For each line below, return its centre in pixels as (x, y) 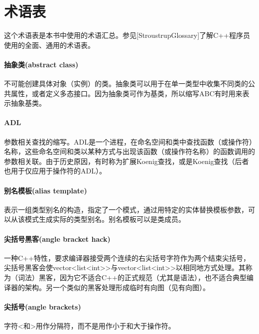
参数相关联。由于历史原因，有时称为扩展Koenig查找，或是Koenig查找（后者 (127, 161)
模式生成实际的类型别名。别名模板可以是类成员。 (105, 219)
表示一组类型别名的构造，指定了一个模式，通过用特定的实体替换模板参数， (126, 209)
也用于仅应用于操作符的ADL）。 (55, 171)
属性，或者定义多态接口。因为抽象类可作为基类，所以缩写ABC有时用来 (127, 93)
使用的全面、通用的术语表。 (49, 45)
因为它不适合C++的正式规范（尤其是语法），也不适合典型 (153, 277)
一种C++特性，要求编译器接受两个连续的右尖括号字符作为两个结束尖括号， (127, 257)
